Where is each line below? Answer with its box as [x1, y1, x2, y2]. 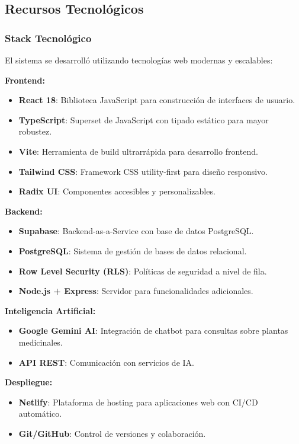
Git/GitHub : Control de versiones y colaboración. [18, 427, 206, 439]
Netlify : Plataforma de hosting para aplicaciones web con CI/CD [18, 395, 258, 408]
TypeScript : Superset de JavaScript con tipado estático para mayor [18, 113, 269, 126]
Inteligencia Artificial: [5, 304, 96, 317]
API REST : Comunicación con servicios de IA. [18, 356, 194, 368]
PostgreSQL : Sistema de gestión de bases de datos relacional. [18, 244, 247, 257]
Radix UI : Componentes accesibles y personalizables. [18, 185, 216, 197]
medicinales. [18, 336, 63, 348]
